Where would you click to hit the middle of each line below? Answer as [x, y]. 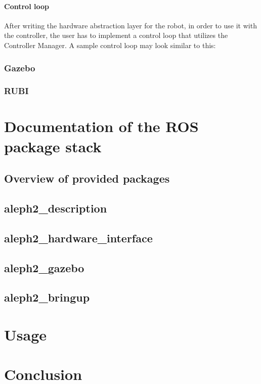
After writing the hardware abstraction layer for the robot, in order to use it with [130, 25]
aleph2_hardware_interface [78, 238]
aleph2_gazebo [44, 267]
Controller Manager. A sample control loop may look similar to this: [110, 45]
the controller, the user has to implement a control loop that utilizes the [116, 35]
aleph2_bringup [47, 297]
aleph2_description [56, 208]
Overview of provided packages [87, 178]
